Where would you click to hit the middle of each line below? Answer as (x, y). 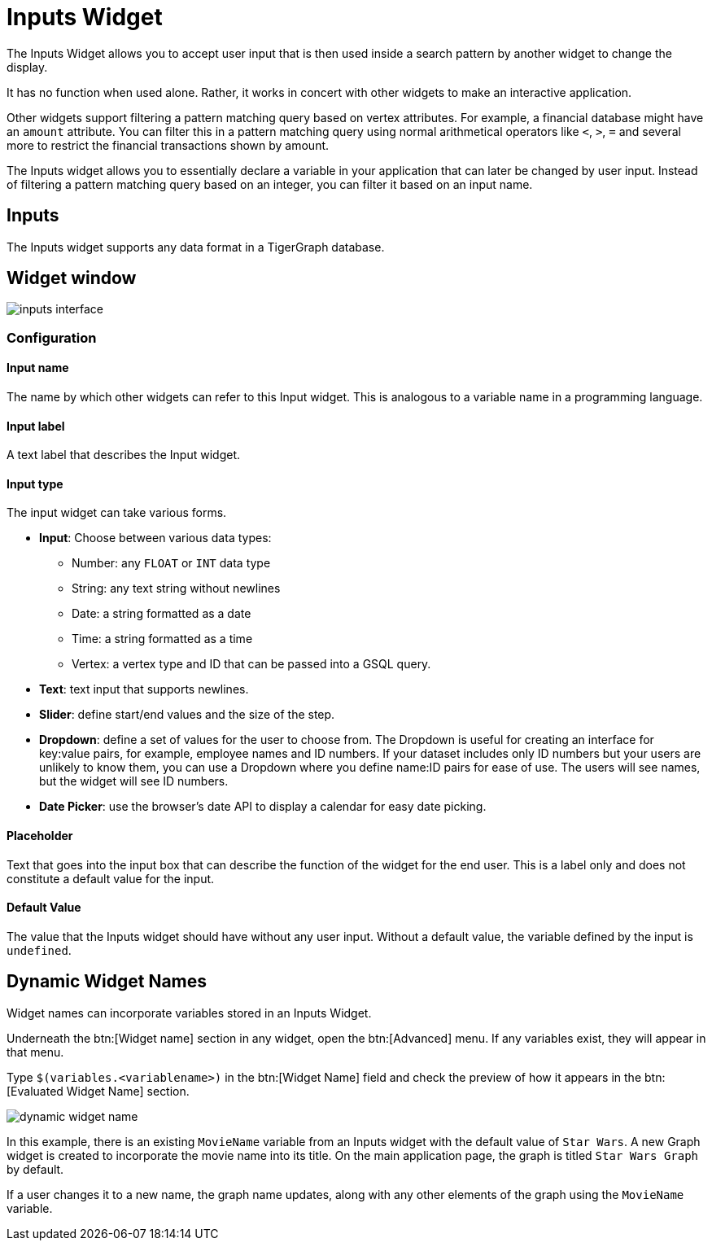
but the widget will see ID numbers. (134, 781)
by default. (35, 1169)
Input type (35, 483)
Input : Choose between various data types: (155, 538)
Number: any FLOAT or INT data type (171, 563)
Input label (36, 426)
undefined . (39, 950)
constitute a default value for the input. (111, 878)
